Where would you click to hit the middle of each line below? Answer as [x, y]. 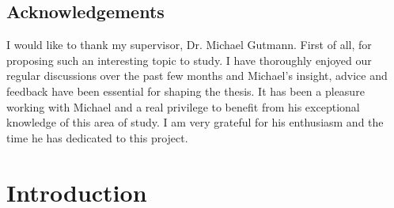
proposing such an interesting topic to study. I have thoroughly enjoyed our [189, 60]
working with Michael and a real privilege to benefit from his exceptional [183, 106]
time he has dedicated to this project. [97, 137]
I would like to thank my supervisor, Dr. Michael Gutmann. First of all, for [189, 45]
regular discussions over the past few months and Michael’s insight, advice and [197, 76]
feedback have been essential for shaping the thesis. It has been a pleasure [186, 91]
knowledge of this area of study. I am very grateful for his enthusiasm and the [195, 122]
